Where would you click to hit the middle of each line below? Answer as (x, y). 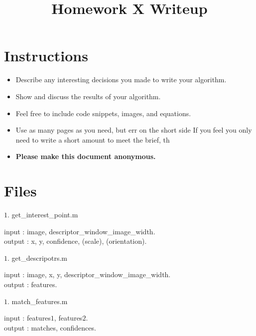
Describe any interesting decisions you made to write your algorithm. (121, 80)
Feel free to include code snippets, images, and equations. (103, 113)
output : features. (31, 284)
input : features (27, 318)
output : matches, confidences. (50, 327)
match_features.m (40, 301)
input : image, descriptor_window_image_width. (80, 231)
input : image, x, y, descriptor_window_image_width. (87, 274)
